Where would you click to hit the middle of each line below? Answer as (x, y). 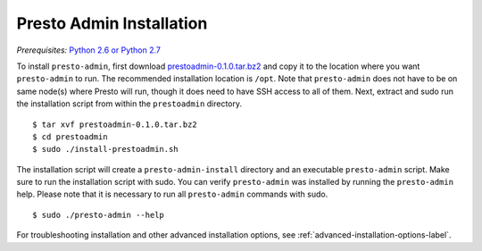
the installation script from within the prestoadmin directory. (129, 104)
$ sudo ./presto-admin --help (99, 215)
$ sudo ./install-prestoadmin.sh (105, 149)
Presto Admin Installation (112, 23)
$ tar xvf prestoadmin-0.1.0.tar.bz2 (115, 124)
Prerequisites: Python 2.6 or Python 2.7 (88, 50)
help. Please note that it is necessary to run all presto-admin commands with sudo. (172, 194)
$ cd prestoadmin (70, 137)
